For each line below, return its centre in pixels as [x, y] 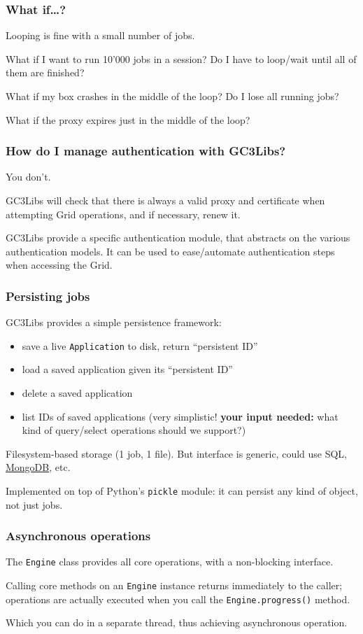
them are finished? [45, 72]
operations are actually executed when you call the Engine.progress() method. [178, 599]
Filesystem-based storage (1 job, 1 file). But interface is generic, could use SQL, [177, 453]
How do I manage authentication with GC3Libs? [146, 151]
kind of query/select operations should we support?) [134, 430]
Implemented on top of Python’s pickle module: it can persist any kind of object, [182, 491]
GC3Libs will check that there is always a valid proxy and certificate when [165, 200]
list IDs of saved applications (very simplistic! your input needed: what [180, 416]
